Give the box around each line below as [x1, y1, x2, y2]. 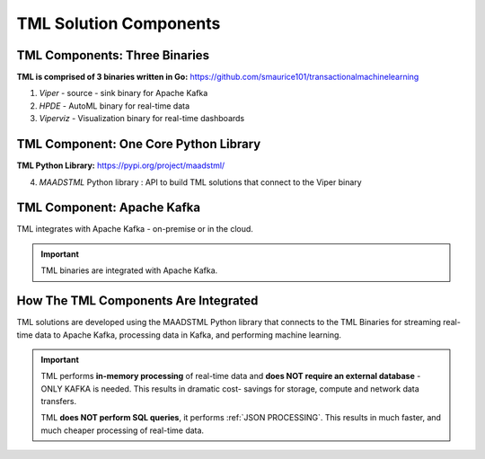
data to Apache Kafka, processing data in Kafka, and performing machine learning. [34, 329, 341, 340]
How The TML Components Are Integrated [16, 293, 259, 309]
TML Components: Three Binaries [16, 48, 210, 63]
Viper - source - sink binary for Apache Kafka [39, 88, 208, 99]
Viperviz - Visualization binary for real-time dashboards [39, 113, 245, 124]
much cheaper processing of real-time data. [40, 425, 205, 436]
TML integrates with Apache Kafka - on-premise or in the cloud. [16, 224, 253, 234]
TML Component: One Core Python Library [16, 137, 261, 152]
